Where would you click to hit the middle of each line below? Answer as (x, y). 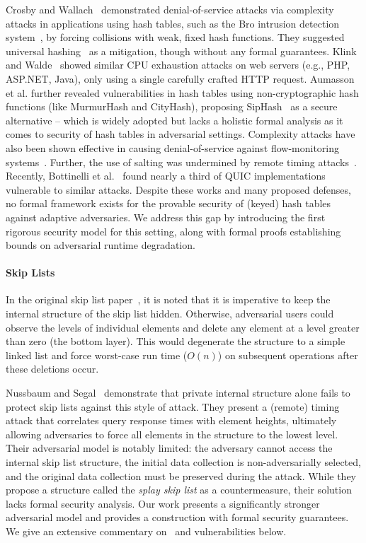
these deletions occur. (52, 369)
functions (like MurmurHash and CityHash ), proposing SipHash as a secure (172, 106)
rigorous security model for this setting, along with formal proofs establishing (173, 231)
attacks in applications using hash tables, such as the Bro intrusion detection (173, 23)
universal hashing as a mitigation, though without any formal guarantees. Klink (181, 51)
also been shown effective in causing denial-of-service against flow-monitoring (172, 147)
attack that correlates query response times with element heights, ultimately (171, 420)
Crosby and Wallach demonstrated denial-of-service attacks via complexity (170, 9)
